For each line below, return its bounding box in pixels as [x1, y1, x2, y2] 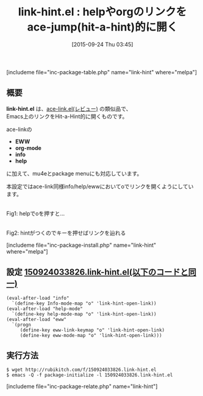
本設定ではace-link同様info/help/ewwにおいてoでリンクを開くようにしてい [6, 183, 194, 190]
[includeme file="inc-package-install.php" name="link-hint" [6, 241, 157, 249]
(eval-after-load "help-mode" [6, 305, 84, 312]
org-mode [15, 144, 41, 152]
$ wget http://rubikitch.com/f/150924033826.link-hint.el [6, 367, 157, 373]
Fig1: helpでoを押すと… [6, 210, 65, 217]
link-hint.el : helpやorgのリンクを [18, 5, 187, 19]
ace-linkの [6, 126, 32, 133]
